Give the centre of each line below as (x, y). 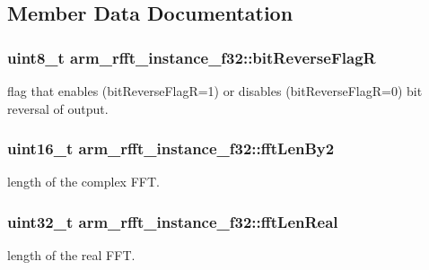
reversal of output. (58, 108)
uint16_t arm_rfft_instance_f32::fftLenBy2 (171, 148)
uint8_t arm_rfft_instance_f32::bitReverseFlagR (192, 57)
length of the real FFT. (71, 255)
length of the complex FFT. (83, 182)
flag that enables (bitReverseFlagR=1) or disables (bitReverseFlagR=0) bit (215, 91)
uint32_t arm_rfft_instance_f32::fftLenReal (173, 221)
